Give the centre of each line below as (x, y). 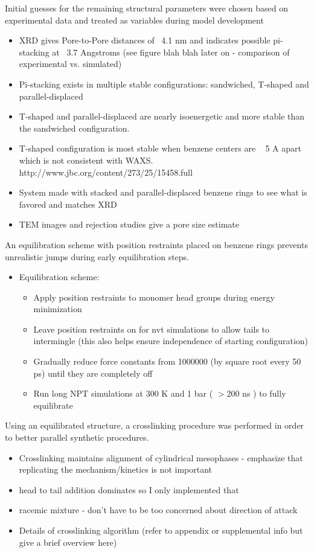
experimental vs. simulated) (70, 64)
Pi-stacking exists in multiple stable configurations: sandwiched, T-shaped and (164, 84)
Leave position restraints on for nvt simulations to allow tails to (152, 329)
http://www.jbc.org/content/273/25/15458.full (106, 172)
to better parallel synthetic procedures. (77, 437)
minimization (58, 309)
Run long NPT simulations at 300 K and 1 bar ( (123, 393)
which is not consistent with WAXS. (86, 160)
